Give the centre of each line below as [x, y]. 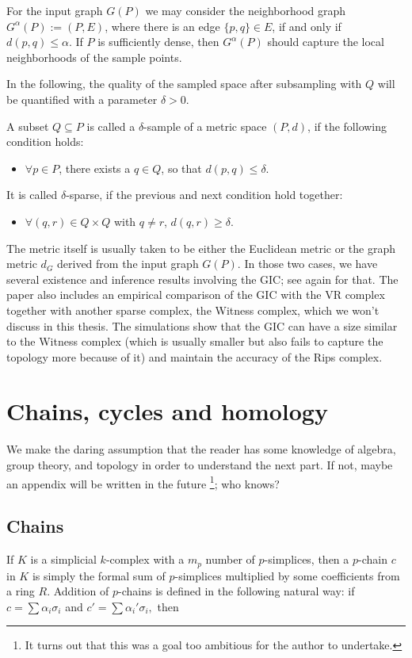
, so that [181, 168]
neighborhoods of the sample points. [94, 57]
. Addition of [78, 591]
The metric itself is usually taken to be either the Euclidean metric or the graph [201, 248]
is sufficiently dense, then [158, 42]
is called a [111, 126]
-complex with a [145, 559]
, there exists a [95, 168]
